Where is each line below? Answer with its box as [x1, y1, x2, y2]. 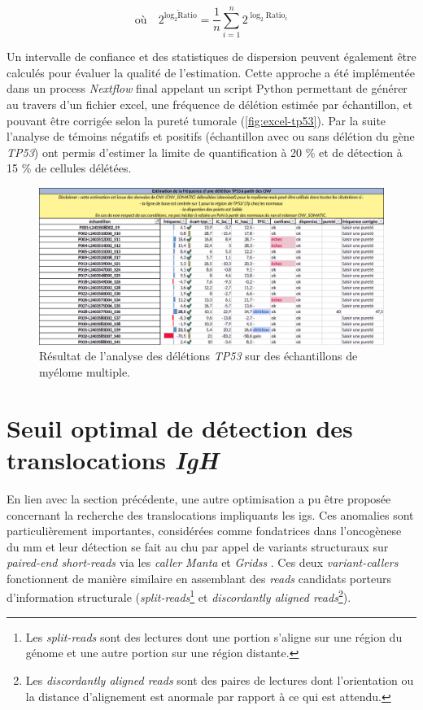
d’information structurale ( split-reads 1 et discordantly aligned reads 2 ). [7, 586, 351, 606]
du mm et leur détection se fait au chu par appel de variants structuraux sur [7, 538, 389, 555]
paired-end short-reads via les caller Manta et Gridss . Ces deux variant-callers [7, 554, 399, 571]
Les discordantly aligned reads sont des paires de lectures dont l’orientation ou [25, 671, 414, 688]
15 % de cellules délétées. [7, 159, 132, 176]
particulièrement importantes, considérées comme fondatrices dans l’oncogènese [7, 522, 402, 539]
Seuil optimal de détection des [7, 411, 353, 444]
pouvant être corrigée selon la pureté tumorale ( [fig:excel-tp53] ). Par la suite [7, 111, 386, 128]
